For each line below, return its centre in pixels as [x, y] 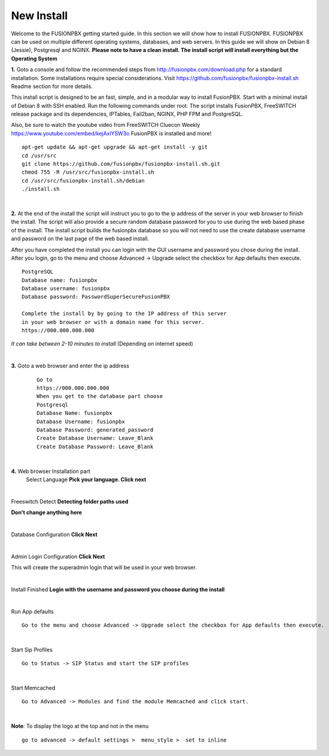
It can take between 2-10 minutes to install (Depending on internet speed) [102, 344]
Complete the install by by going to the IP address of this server [124, 314]
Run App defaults [32, 611]
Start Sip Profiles [32, 649]
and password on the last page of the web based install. [80, 239]
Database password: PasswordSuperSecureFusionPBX [96, 297]
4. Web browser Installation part [51, 471]
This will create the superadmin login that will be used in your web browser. [104, 567]
